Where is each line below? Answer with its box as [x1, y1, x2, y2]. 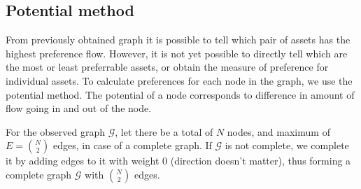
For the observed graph [6, 124, 105, 139]
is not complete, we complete [225, 138, 349, 153]
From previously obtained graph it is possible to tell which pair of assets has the [6, 32, 351, 47]
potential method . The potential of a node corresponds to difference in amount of [6, 87, 355, 101]
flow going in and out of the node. [6, 101, 152, 115]
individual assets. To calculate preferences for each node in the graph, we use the [6, 73, 353, 87]
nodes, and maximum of [227, 124, 330, 139]
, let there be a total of [115, 124, 213, 139]
